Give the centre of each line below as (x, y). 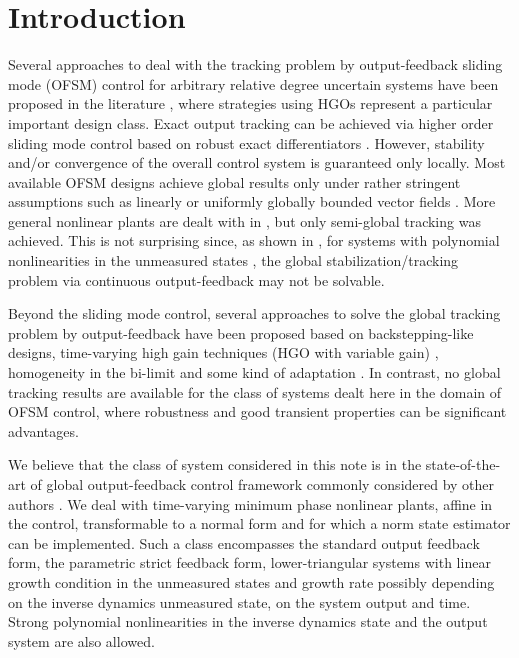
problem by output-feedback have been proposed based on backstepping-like (241, 332)
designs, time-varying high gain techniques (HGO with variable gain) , (223, 352)
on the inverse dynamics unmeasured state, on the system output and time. (239, 601)
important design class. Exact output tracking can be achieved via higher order (251, 122)
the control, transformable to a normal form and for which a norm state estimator (259, 523)
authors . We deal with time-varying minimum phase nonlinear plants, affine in (250, 503)
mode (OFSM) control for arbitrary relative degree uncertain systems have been (253, 83)
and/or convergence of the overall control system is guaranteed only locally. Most (257, 162)
